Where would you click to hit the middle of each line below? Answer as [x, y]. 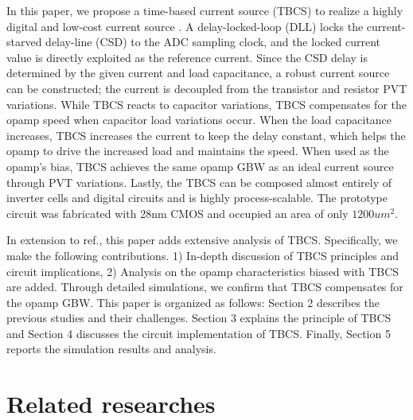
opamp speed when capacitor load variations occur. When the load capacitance [199, 120]
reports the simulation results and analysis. [111, 349]
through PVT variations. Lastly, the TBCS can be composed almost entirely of [199, 182]
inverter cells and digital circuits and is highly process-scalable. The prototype [197, 198]
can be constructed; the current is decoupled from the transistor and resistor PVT [207, 88]
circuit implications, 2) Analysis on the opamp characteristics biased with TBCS [203, 271]
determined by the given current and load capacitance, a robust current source [198, 73]
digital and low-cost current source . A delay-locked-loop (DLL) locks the [185, 26]
